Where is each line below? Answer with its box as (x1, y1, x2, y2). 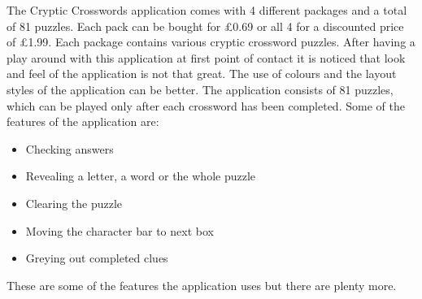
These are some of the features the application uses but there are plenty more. (7, 276, 397, 293)
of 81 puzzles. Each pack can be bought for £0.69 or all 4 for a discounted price (7, 17, 404, 34)
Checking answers (25, 140, 114, 157)
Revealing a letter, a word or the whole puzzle (25, 167, 256, 184)
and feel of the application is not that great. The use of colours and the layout (7, 65, 397, 82)
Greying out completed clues (25, 249, 168, 266)
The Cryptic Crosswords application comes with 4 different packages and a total (7, 2, 407, 18)
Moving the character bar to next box (25, 222, 214, 239)
